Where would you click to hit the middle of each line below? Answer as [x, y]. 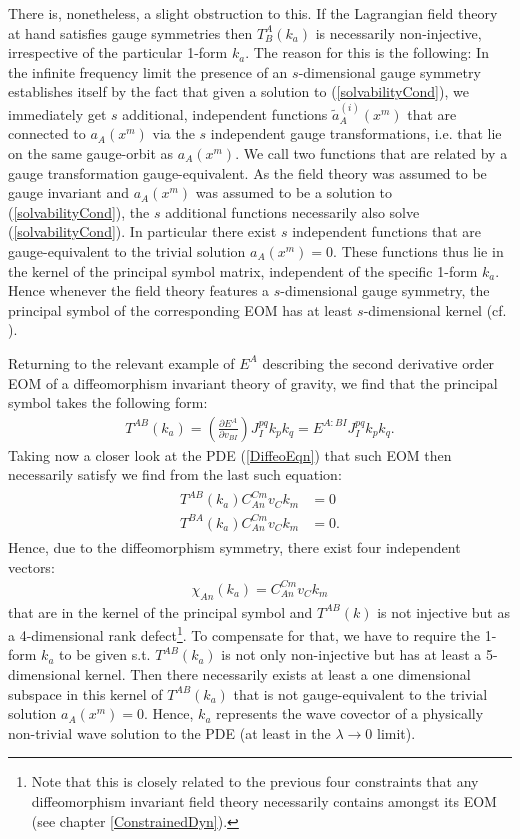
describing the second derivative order [378, 362]
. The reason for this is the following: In [367, 52]
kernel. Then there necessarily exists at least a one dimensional [278, 673]
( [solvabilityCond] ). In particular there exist [142, 231]
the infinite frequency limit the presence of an [148, 71]
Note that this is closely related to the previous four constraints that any [255, 781]
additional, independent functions [225, 113]
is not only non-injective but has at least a [351, 654]
